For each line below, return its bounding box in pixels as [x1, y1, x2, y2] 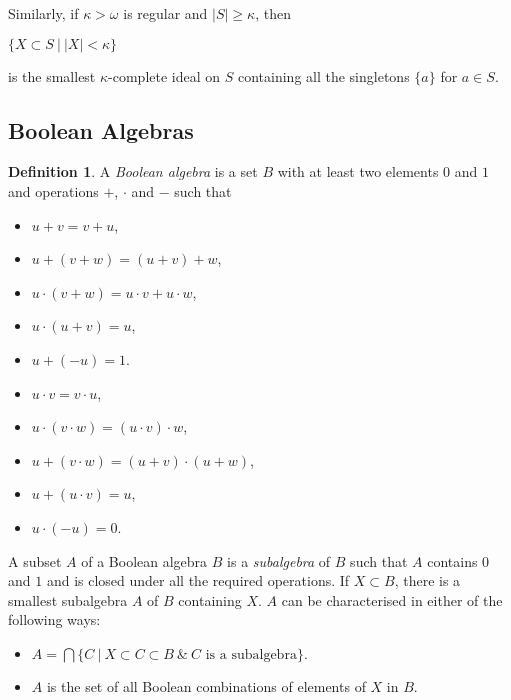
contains [427, 550, 478, 571]
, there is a [394, 570, 461, 591]
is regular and [123, 3, 208, 23]
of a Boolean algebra [81, 550, 208, 571]
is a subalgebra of [227, 550, 331, 571]
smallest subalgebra [8, 589, 128, 610]
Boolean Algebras [8, 114, 194, 145]
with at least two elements [277, 161, 439, 182]
